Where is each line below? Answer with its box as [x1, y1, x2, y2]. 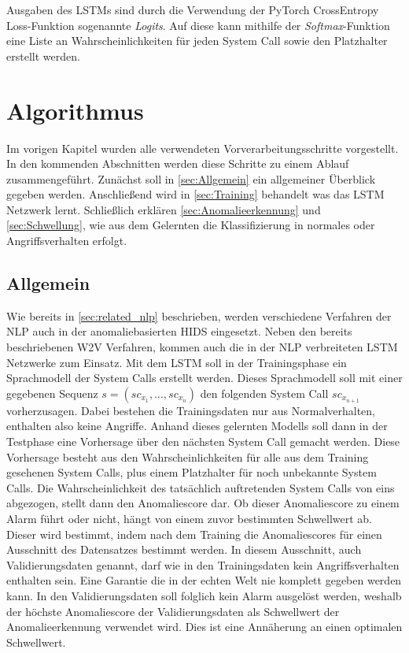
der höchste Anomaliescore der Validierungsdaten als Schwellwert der [6, 603, 340, 619]
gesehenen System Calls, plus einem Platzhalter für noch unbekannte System [6, 464, 377, 480]
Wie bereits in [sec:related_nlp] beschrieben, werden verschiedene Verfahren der [6, 307, 392, 324]
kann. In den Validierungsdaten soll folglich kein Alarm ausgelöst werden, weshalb [6, 587, 402, 603]
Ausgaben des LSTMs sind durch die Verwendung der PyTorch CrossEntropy [6, 2, 379, 17]
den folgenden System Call [200, 384, 329, 401]
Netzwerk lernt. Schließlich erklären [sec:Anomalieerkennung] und [6, 201, 321, 217]
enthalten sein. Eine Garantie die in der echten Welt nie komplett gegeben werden [6, 572, 402, 588]
